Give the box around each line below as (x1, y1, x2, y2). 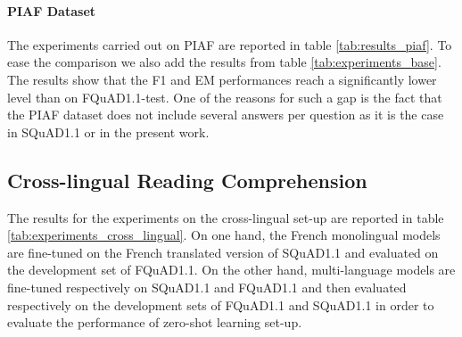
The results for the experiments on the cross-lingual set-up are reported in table (7, 208, 444, 226)
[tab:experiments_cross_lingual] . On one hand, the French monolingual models (7, 226, 441, 244)
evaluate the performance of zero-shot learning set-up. (7, 313, 302, 332)
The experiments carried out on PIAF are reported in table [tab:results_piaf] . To (7, 35, 452, 53)
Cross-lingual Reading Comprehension (7, 166, 367, 193)
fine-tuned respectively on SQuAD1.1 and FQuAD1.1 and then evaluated (7, 277, 407, 296)
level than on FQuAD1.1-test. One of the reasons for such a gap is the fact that (7, 87, 442, 106)
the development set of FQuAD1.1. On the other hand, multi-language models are (7, 260, 456, 279)
